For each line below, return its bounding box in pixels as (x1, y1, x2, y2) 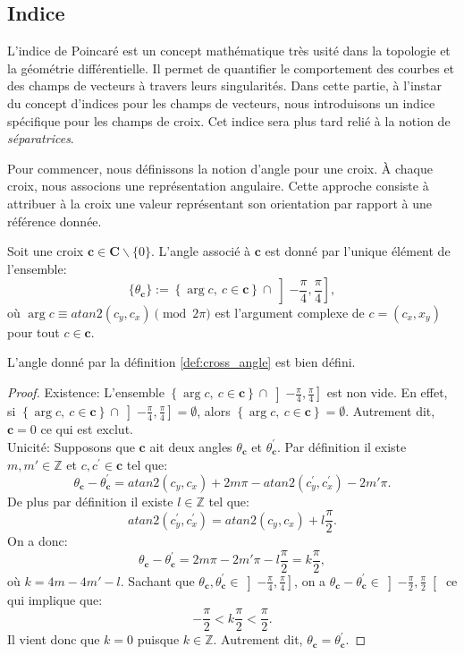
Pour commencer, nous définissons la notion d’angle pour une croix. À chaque (7, 158, 433, 177)
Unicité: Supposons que (7, 437, 135, 455)
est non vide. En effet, (326, 383, 448, 402)
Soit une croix (7, 242, 84, 260)
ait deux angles (149, 437, 232, 455)
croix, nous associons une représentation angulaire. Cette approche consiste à (7, 176, 429, 195)
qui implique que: (7, 590, 103, 608)
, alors (197, 401, 231, 420)
